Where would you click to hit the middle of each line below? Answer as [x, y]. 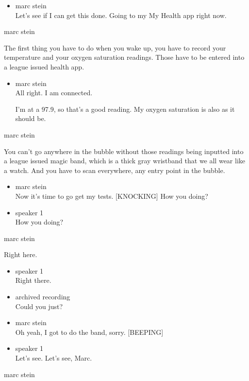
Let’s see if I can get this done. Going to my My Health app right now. [121, 15]
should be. [31, 118]
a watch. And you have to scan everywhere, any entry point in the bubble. [115, 170]
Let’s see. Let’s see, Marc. [54, 358]
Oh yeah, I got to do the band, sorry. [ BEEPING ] [89, 332]
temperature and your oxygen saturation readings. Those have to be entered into [124, 57]
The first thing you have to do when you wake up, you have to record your [115, 47]
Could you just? [39, 306]
